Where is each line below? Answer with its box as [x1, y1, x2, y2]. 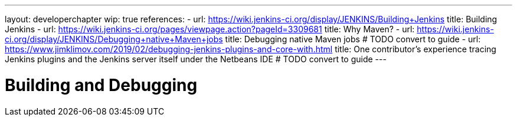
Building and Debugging [5, 75, 198, 95]
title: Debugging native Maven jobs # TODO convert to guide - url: [225, 34, 481, 44]
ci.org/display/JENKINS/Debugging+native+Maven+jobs [5, 34, 223, 44]
